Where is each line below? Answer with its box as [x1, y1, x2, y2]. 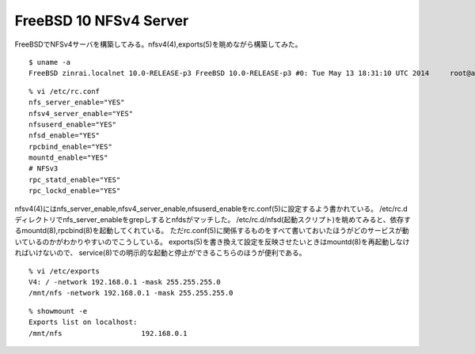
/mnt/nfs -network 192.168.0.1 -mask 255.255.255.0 [28, 288, 234, 298]
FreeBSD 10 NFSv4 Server [14, 12, 189, 29]
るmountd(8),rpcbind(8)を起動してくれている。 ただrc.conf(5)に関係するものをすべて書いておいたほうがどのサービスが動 [14, 226, 409, 235]
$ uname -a [28, 58, 71, 66]
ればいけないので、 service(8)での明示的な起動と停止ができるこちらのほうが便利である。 [14, 248, 306, 258]
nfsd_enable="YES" [28, 131, 101, 140]
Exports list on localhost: [28, 318, 138, 327]
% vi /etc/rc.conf [28, 87, 101, 96]
